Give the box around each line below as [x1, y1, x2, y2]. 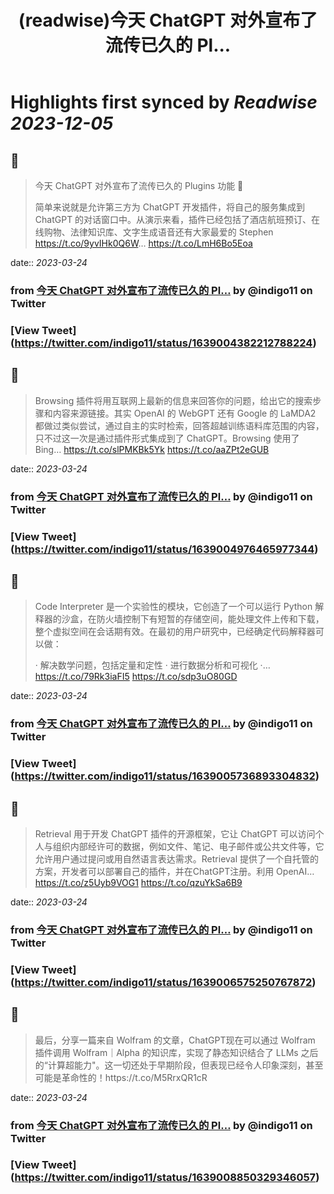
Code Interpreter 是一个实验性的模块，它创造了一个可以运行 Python [34, 601, 313, 613]
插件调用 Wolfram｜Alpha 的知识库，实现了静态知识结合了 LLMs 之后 [34, 1046, 319, 1058]
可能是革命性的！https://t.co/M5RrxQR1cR [34, 1071, 208, 1083]
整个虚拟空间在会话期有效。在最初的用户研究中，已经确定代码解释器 [34, 626, 316, 638]
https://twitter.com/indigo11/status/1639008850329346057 [14, 1171, 317, 1185]
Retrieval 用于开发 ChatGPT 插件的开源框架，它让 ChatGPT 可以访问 [34, 827, 316, 840]
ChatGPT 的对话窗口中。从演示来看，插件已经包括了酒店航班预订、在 [34, 214, 321, 225]
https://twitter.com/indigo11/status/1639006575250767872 [14, 975, 313, 989]
